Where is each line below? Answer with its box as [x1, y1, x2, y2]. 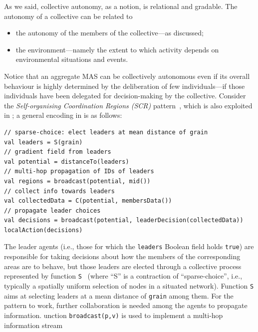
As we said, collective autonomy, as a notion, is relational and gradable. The [4, 1, 238, 11]
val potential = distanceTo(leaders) [4, 158, 129, 165]
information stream [4, 320, 63, 330]
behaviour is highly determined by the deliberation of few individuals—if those [4, 80, 245, 91]
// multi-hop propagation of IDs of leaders [4, 168, 154, 175]
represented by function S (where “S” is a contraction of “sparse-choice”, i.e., [4, 271, 243, 281]
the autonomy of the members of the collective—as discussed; [15, 27, 204, 38]
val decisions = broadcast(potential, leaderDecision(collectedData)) [4, 217, 244, 224]
